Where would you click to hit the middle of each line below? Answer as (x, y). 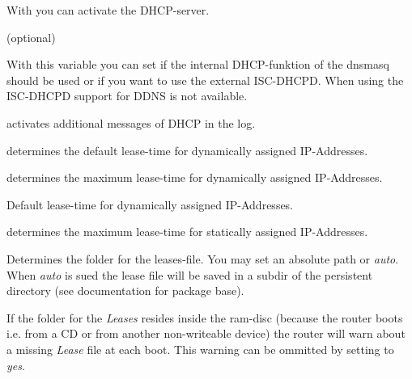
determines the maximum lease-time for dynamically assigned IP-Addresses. (195, 177)
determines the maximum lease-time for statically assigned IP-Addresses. (187, 232)
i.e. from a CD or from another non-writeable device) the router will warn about (206, 333)
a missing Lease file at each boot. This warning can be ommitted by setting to (200, 349)
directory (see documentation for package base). (125, 291)
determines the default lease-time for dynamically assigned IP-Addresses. (187, 150)
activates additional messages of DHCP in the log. (131, 122)
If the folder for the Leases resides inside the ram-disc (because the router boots (205, 317)
